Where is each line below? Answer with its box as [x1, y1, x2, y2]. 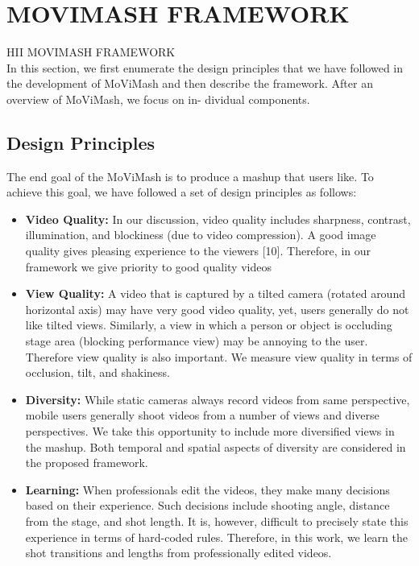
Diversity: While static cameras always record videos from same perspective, [25, 390, 410, 407]
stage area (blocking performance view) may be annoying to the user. [25, 333, 368, 349]
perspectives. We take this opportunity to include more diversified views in [25, 423, 395, 440]
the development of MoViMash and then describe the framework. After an [6, 75, 373, 92]
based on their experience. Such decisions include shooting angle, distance [25, 497, 390, 514]
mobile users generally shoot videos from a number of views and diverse [25, 407, 380, 423]
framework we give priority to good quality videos [25, 258, 272, 275]
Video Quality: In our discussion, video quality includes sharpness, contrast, [25, 210, 411, 227]
